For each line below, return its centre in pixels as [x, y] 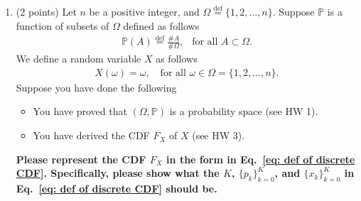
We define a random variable [79, 59]
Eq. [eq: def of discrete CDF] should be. [117, 189]
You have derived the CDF [91, 135]
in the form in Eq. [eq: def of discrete [261, 159]
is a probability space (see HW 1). [244, 111]
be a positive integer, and [144, 11]
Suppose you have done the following [96, 87]
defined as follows [161, 25]
